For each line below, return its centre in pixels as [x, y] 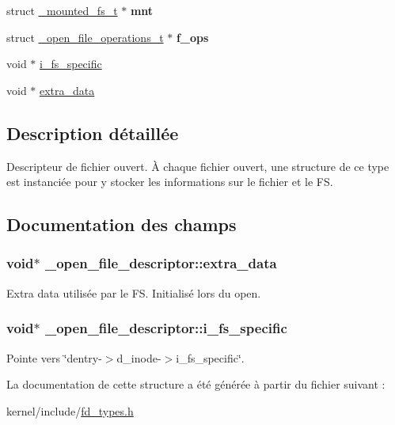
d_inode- [139, 357]
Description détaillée [93, 133]
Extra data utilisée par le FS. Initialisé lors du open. [134, 292]
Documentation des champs [122, 224]
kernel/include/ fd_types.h [70, 410]
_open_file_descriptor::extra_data [161, 263]
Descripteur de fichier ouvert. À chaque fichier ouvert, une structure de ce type [198, 166]
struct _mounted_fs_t [62, 10]
